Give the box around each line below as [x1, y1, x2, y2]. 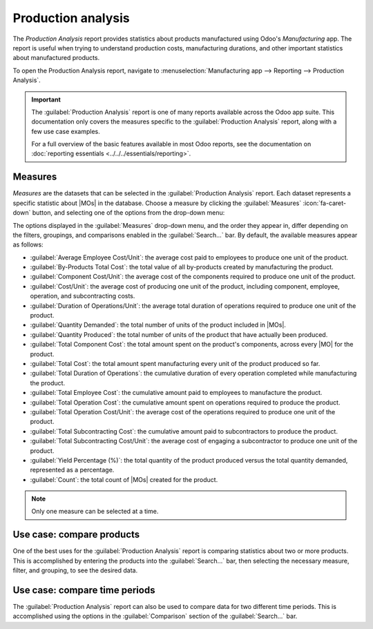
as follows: [12, 240, 44, 249]
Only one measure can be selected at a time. [31, 507, 159, 516]
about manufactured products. [12, 54, 100, 62]
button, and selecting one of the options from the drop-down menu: [32, 209, 225, 217]
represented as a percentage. [30, 466, 115, 474]
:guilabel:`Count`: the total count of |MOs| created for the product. [30, 475, 218, 483]
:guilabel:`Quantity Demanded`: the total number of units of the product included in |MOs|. [30, 321, 287, 329]
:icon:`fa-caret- [303, 199, 347, 207]
